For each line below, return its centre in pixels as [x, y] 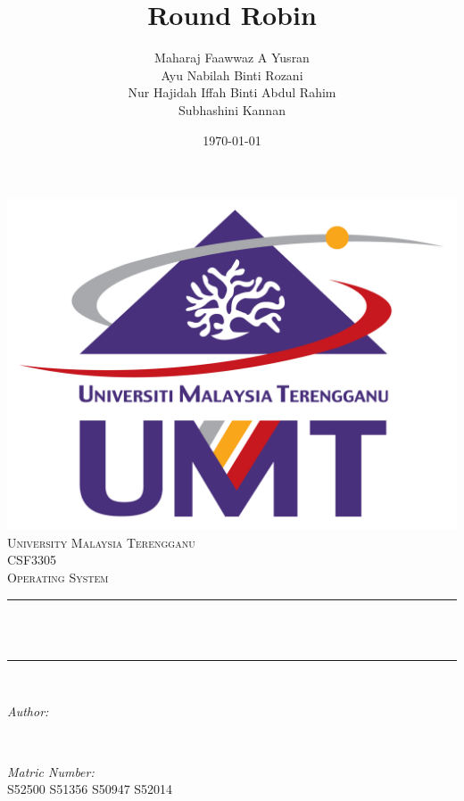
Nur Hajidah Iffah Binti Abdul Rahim [232, 92]
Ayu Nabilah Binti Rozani [232, 74]
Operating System [58, 577]
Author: [28, 711]
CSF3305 [32, 560]
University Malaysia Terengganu [101, 542]
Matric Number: [51, 771]
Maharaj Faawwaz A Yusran [232, 58]
